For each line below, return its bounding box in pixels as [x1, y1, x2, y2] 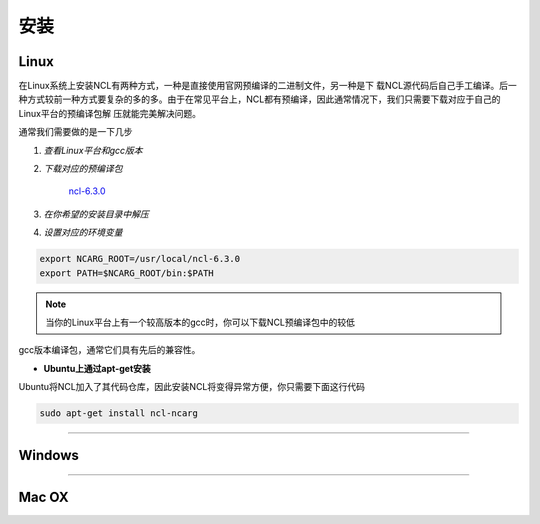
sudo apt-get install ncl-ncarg [39, 408, 199, 419]
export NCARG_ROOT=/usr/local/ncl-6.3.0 [39, 253, 240, 265]
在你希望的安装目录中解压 [43, 208, 149, 220]
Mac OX [18, 488, 69, 505]
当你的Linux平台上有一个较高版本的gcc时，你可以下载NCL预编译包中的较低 [45, 316, 355, 328]
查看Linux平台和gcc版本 [43, 144, 144, 156]
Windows [18, 446, 79, 464]
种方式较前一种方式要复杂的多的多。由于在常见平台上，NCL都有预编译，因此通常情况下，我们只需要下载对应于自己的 [18, 93, 501, 105]
